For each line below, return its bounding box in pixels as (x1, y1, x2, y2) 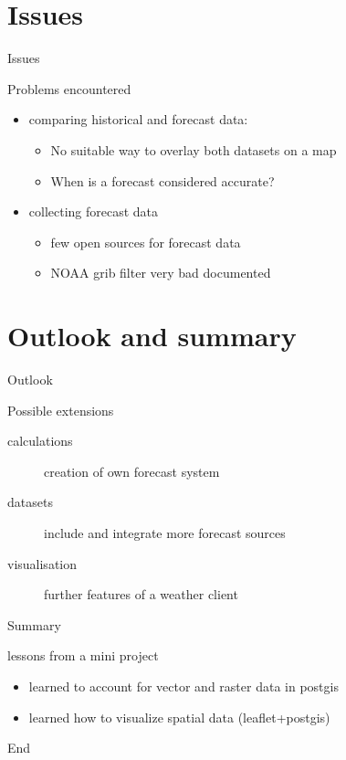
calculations (7, 431, 73, 450)
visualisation (7, 554, 78, 573)
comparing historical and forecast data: (28, 110, 248, 129)
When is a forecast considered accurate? (50, 171, 275, 190)
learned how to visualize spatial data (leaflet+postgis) (28, 707, 330, 726)
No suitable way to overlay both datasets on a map (50, 140, 337, 159)
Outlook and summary (7, 317, 297, 354)
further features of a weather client (44, 585, 238, 604)
